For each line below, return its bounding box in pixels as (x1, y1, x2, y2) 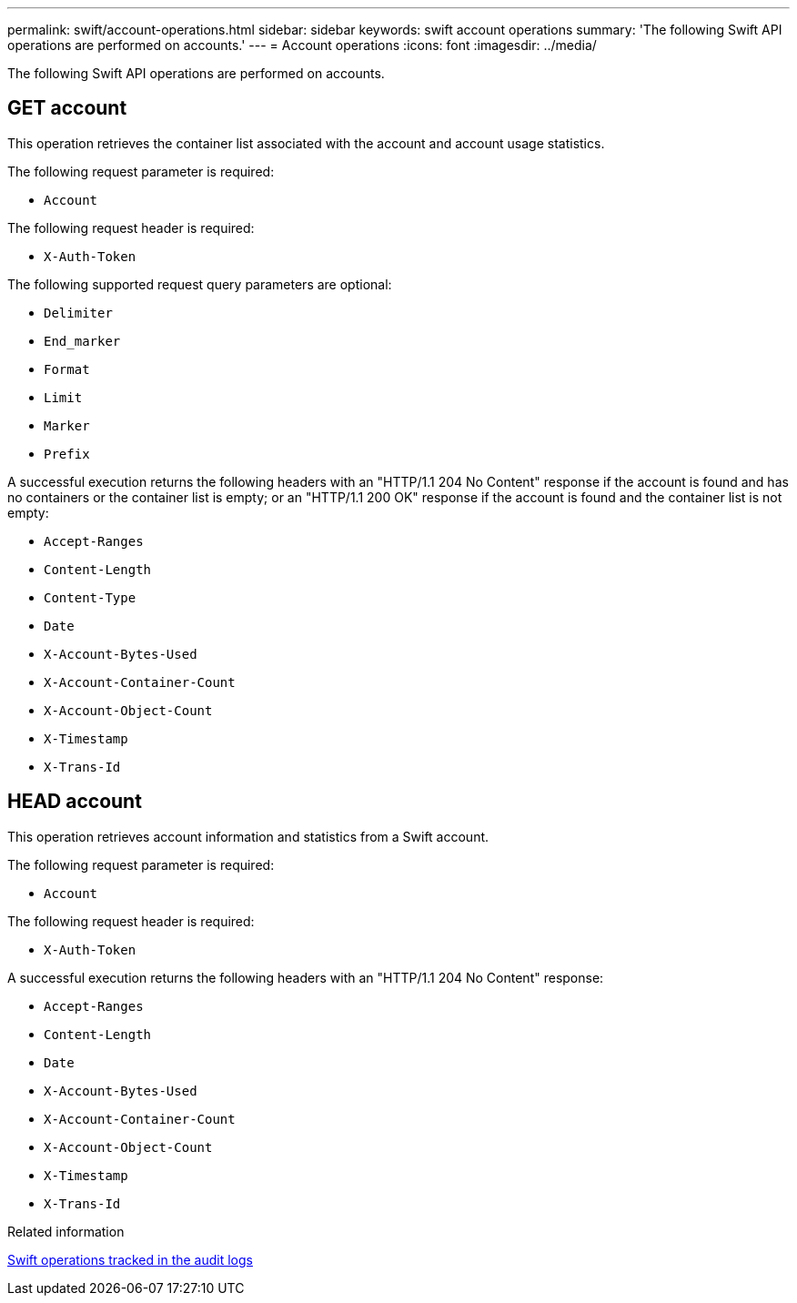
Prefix (44, 446, 90, 461)
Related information (7, 1223, 125, 1239)
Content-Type (44, 590, 136, 605)
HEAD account (7, 790, 142, 813)
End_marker (44, 333, 121, 348)
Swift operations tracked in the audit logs (7, 1251, 253, 1268)
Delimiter (44, 305, 113, 320)
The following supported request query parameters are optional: (7, 276, 392, 292)
